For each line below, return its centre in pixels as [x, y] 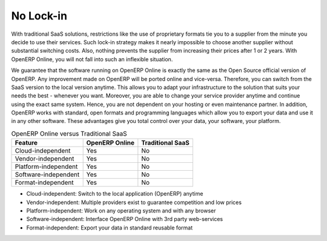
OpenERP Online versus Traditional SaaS [69, 134]
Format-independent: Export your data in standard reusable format [110, 228]
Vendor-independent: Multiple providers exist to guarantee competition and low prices [134, 202]
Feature [26, 143]
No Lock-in [39, 16]
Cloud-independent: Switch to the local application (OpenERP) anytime [115, 194]
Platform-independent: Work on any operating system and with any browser [121, 211]
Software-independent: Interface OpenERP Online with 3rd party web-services [125, 219]
